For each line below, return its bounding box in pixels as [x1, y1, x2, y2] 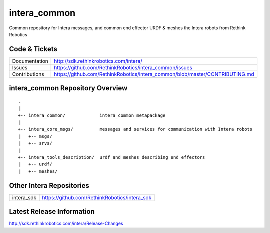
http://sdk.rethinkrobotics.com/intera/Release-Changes [9, 220, 123, 227]
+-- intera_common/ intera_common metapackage [18, 112, 166, 118]
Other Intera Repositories [9, 181, 90, 190]
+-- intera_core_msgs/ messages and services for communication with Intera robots [18, 126, 253, 132]
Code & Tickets [9, 45, 57, 53]
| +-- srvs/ [18, 140, 52, 146]
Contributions [12, 70, 44, 77]
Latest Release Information [9, 207, 95, 216]
